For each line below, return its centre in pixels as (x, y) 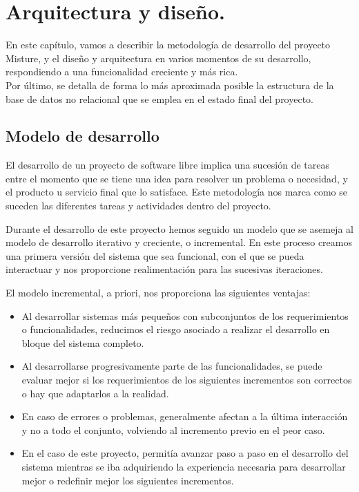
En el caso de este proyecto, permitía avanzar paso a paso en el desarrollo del (185, 453)
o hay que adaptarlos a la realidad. (95, 393)
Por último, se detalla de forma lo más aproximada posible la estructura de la (170, 85)
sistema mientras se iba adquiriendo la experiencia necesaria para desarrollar (184, 466)
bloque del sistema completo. (83, 342)
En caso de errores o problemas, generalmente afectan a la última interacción (185, 416)
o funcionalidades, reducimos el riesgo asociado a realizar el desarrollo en (176, 329)
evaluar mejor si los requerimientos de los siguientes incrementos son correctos (187, 380)
